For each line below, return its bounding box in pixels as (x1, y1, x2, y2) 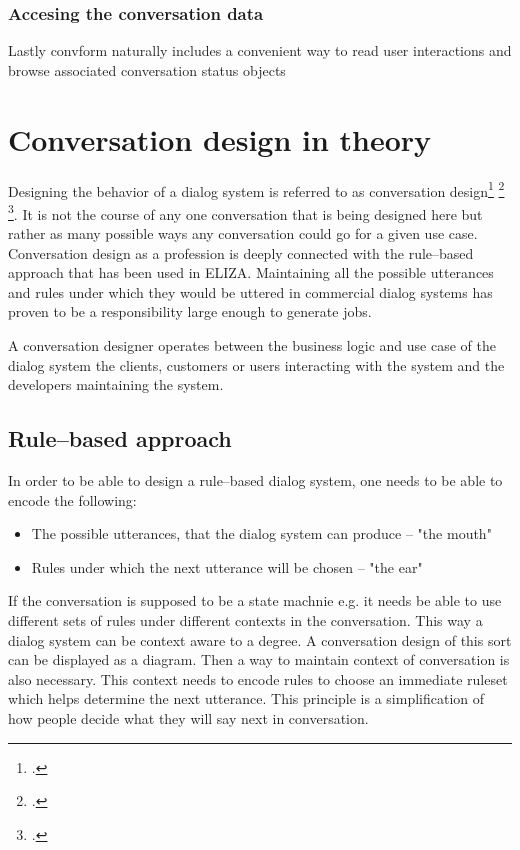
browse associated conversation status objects (8, 59, 286, 80)
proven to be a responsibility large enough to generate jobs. (8, 301, 372, 322)
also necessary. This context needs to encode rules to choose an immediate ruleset (8, 668, 508, 689)
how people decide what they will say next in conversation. (8, 707, 369, 728)
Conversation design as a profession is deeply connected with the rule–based (8, 242, 474, 263)
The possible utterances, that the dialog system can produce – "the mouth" (31, 523, 492, 544)
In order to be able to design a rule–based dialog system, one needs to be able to (8, 469, 503, 490)
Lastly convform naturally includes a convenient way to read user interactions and (8, 40, 512, 61)
